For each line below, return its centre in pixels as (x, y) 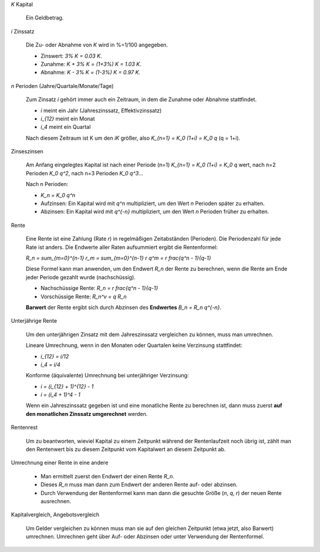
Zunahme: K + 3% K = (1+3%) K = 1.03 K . (91, 64)
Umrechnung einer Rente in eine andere (60, 463)
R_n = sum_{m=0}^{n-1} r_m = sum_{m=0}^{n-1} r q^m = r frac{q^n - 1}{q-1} (119, 258)
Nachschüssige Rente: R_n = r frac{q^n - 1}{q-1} (99, 288)
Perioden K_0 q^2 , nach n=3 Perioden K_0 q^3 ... (84, 173)
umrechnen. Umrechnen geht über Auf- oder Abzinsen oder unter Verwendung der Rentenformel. (145, 537)
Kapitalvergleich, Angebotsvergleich (55, 515)
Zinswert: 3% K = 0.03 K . (71, 56)
